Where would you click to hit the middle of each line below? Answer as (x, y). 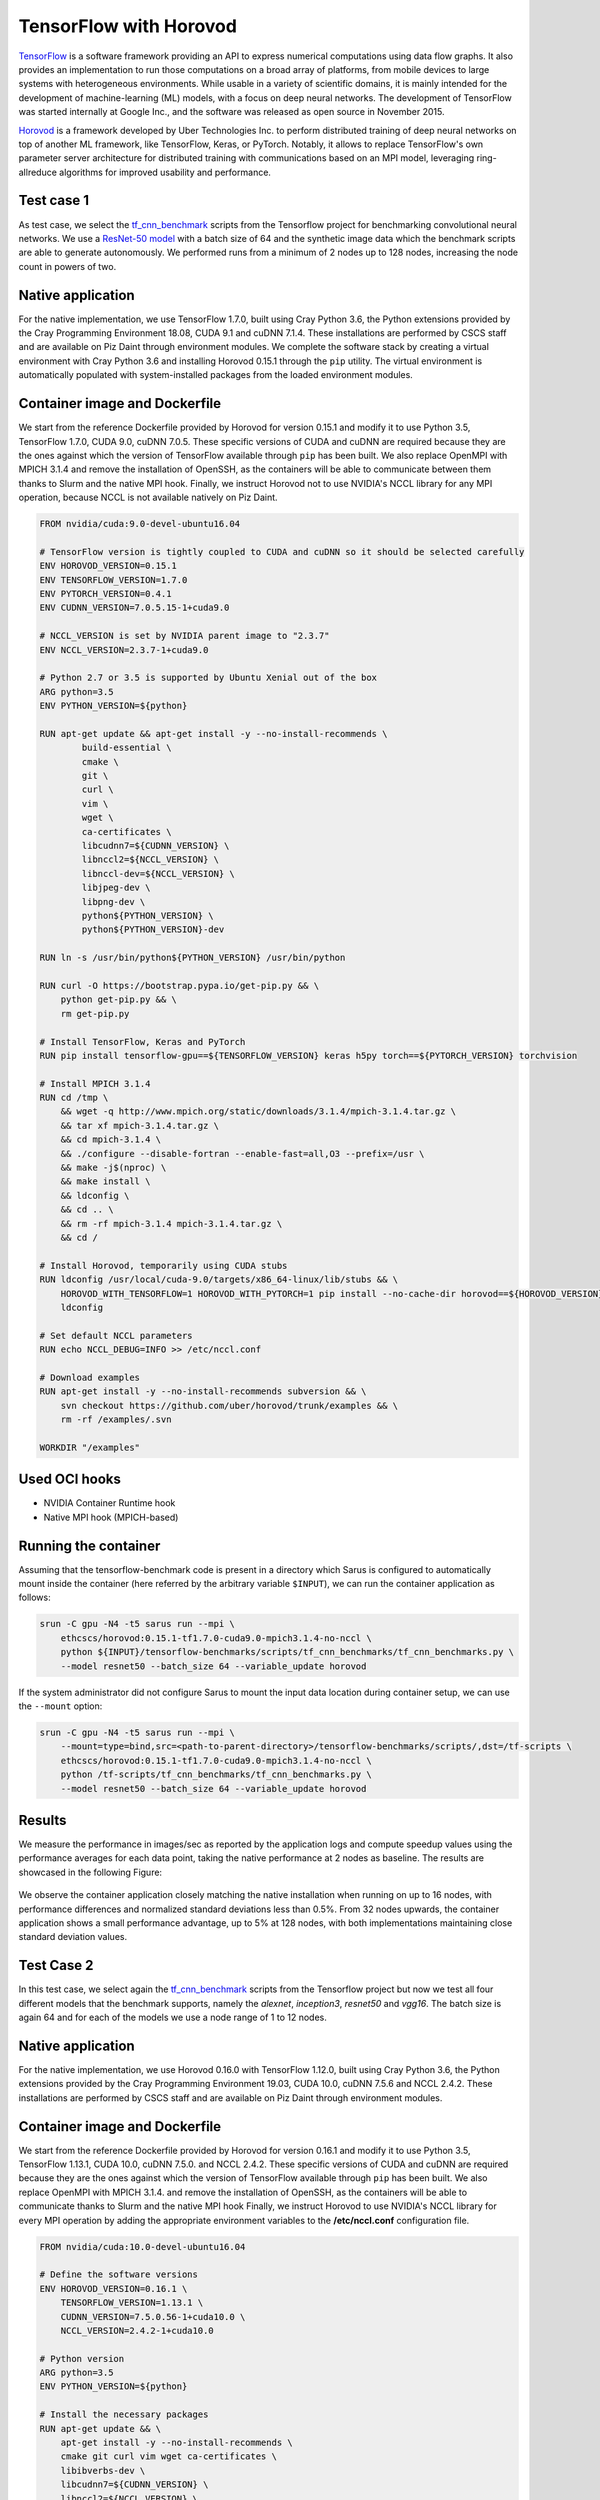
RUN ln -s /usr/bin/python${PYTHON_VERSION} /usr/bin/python (192, 958)
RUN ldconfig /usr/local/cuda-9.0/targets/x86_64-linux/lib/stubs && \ (219, 1279)
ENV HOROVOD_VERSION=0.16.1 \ (113, 2288)
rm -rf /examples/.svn (116, 1419)
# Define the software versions (119, 2274)
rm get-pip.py (95, 1013)
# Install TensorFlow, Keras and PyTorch (142, 1041)
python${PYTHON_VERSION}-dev (153, 929)
